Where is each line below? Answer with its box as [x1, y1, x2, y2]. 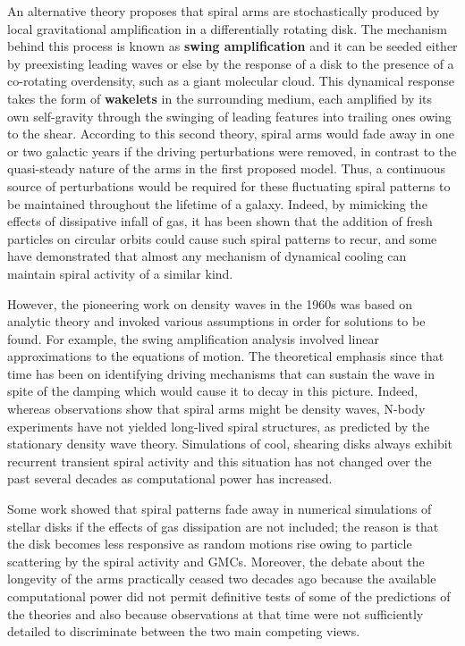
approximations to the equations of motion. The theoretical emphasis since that [7, 347, 444, 365]
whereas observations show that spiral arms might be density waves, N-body [7, 399, 426, 418]
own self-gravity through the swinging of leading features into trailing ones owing [7, 106, 452, 125]
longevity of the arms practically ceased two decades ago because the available [7, 569, 436, 588]
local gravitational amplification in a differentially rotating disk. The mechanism [7, 19, 447, 38]
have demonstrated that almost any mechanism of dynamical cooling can [7, 247, 407, 265]
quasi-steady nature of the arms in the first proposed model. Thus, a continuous [7, 159, 445, 178]
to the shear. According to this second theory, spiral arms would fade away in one [7, 124, 454, 143]
